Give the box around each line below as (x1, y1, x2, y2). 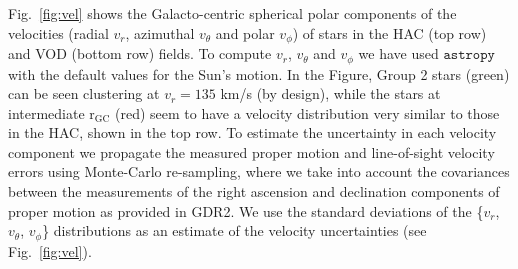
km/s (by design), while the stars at (220, 83, 441, 104)
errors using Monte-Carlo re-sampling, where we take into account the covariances (8, 161, 510, 182)
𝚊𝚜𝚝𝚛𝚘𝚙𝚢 (443, 48, 495, 63)
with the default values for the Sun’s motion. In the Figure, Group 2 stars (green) (8, 63, 510, 84)
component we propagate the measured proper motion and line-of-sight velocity (8, 141, 495, 162)
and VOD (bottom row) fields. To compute (8, 43, 272, 64)
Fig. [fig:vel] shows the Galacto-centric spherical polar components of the (8, 3, 457, 23)
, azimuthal (125, 22, 195, 43)
